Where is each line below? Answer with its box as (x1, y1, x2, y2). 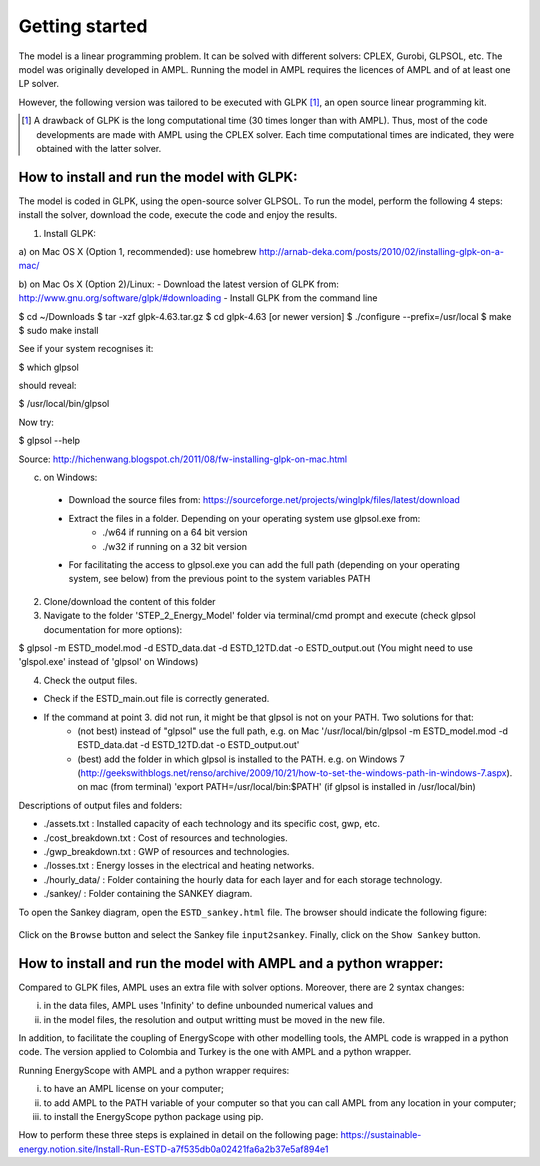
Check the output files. (43, 674, 138, 686)
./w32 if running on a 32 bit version (102, 540, 247, 552)
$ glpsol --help (18, 435, 80, 447)
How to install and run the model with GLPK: (18, 168, 298, 185)
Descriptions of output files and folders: (18, 799, 183, 811)
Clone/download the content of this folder (43, 595, 216, 607)
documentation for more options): (43, 623, 183, 635)
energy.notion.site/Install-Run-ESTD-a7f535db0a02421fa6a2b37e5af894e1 (18, 1143, 329, 1155)
